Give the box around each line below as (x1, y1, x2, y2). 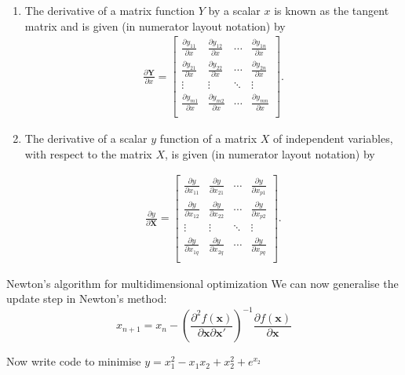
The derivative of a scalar (24, 130, 148, 147)
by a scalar (208, 2, 261, 18)
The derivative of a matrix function (24, 2, 195, 18)
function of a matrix (159, 130, 257, 147)
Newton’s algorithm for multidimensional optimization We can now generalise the (6, 275, 399, 291)
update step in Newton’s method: (6, 290, 167, 307)
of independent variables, (272, 130, 393, 147)
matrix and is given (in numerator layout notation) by (24, 17, 286, 34)
